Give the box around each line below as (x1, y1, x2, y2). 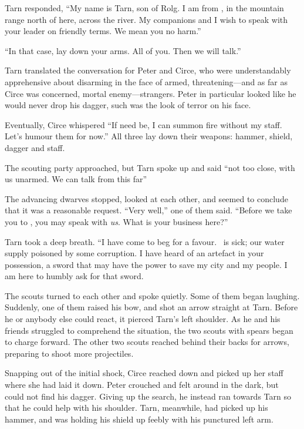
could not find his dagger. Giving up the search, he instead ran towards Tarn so (5, 390, 291, 402)
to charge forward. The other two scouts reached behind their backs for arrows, (5, 336, 289, 348)
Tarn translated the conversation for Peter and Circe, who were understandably (5, 64, 291, 76)
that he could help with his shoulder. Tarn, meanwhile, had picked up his (5, 401, 268, 414)
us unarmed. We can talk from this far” (5, 173, 147, 185)
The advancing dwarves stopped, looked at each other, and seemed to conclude (5, 192, 288, 205)
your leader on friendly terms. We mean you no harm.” (5, 25, 201, 37)
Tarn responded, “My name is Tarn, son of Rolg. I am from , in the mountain (5, 2, 284, 14)
